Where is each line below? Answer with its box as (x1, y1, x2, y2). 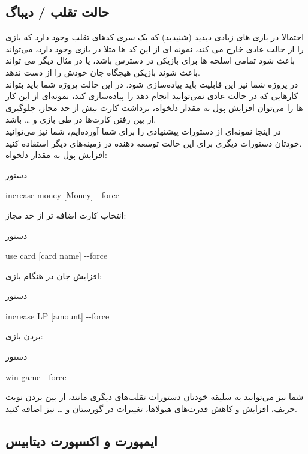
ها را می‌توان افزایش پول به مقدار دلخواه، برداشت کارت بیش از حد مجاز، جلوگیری (5, 101, 303, 114)
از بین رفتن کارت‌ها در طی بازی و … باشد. (5, 113, 156, 126)
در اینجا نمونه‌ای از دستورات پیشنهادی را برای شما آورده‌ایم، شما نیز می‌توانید (5, 124, 281, 137)
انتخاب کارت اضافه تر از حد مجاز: (5, 208, 126, 221)
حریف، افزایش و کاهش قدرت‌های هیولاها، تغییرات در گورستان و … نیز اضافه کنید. (5, 402, 297, 414)
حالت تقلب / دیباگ (5, 2, 110, 21)
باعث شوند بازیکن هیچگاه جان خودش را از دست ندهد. (5, 65, 200, 78)
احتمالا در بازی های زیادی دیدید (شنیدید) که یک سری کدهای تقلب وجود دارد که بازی (5, 31, 304, 43)
